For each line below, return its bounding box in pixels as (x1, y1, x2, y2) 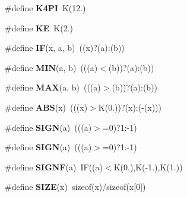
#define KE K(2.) (5, 21, 73, 34)
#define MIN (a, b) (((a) (5, 61, 98, 73)
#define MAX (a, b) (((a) (5, 81, 101, 93)
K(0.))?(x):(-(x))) (98, 101, 162, 113)
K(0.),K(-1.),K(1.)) (113, 160, 183, 173)
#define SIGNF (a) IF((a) (5, 160, 103, 173)
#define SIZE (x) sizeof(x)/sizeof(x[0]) (5, 180, 146, 193)
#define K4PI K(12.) (5, 2, 86, 14)
